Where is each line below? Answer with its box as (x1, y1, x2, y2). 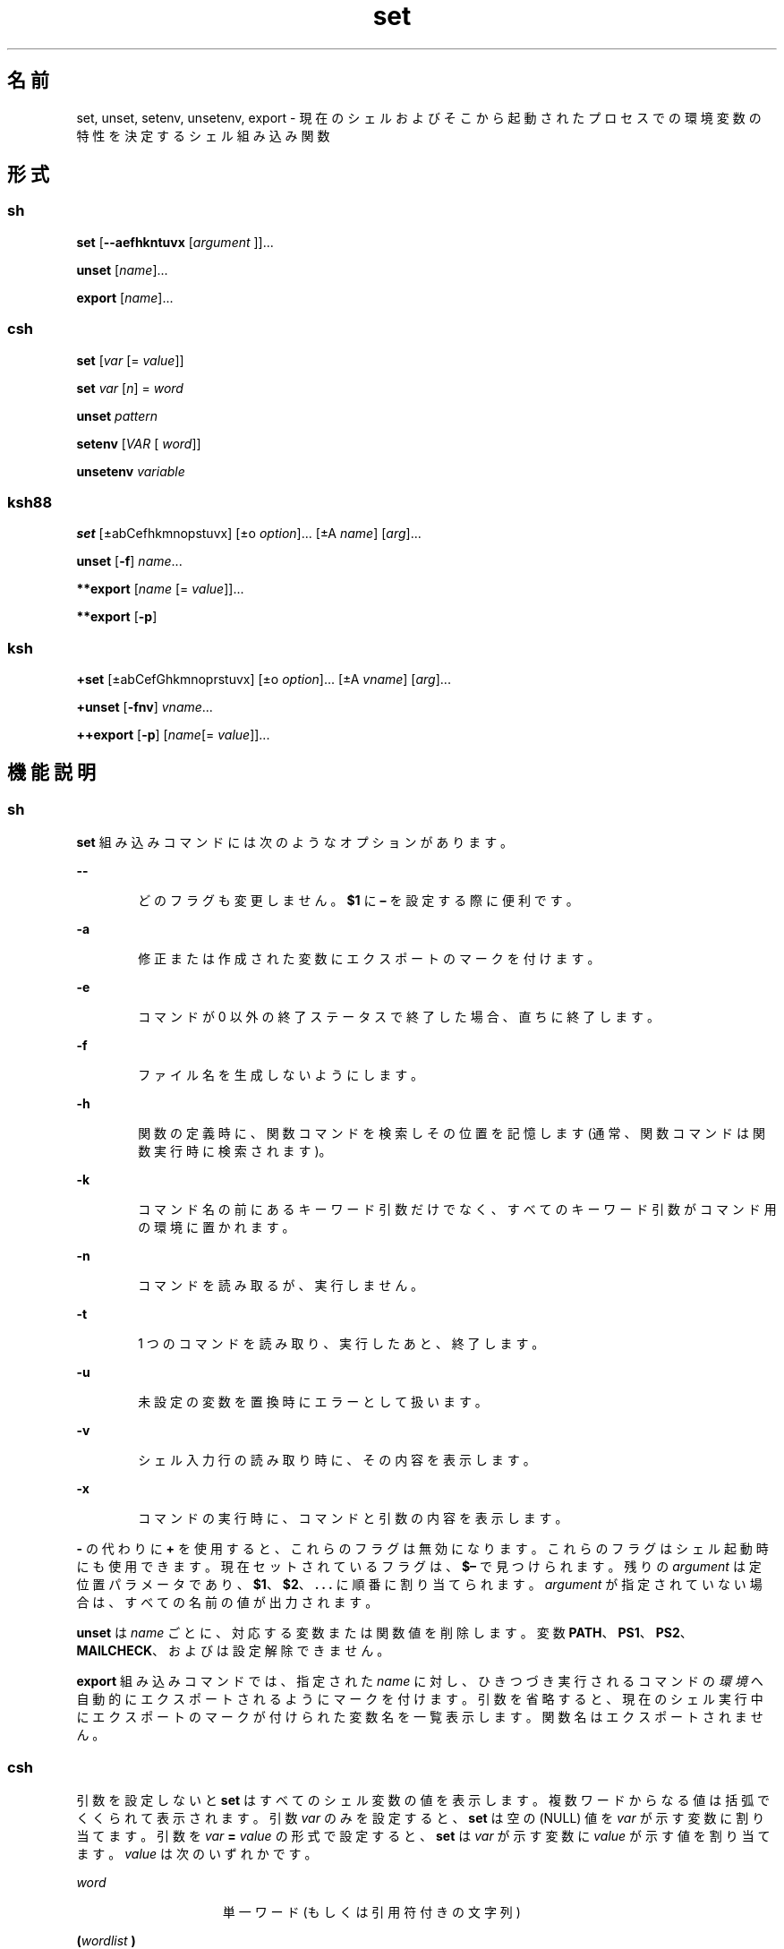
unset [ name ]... (76, 261, 168, 278)
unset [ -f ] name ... (76, 553, 183, 569)
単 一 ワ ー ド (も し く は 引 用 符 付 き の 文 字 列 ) (222, 1904, 521, 1920)
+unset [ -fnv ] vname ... (76, 699, 213, 715)
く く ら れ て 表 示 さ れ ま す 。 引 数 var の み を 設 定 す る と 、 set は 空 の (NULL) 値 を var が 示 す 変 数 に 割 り (76, 1810, 765, 1826)
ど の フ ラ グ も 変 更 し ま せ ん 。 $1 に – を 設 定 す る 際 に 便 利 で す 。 (138, 893, 579, 909)
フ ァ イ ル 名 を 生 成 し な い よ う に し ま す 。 (138, 1067, 424, 1083)
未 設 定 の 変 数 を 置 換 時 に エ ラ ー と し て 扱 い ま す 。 (138, 1394, 488, 1410)
